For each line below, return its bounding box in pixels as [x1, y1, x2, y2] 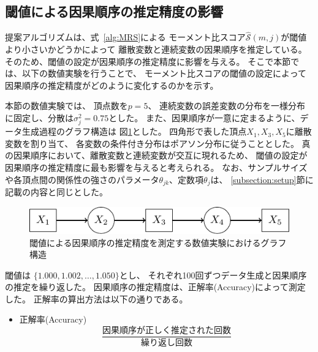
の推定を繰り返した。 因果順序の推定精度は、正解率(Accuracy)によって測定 [5, 280, 306, 293]
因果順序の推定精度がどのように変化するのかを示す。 [5, 78, 219, 91]
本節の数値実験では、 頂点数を [5, 99, 128, 112]
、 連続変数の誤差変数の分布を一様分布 [148, 99, 306, 112]
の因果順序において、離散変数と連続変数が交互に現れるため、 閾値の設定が [5, 149, 308, 162]
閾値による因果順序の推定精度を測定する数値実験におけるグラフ [29, 236, 287, 249]
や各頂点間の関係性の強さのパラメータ [5, 173, 159, 185]
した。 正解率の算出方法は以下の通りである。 [5, 292, 188, 305]
